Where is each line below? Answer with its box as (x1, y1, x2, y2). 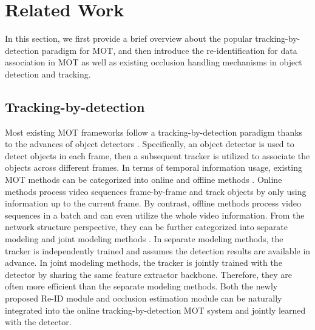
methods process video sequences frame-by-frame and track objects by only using (5, 185, 307, 197)
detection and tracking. (5, 67, 91, 80)
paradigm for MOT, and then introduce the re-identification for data (41, 44, 297, 56)
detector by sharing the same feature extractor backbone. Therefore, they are (5, 268, 292, 280)
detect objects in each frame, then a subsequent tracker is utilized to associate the (5, 149, 310, 162)
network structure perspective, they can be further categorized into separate (5, 220, 288, 233)
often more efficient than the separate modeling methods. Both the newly (5, 280, 278, 292)
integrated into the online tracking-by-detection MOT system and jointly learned (5, 303, 306, 316)
